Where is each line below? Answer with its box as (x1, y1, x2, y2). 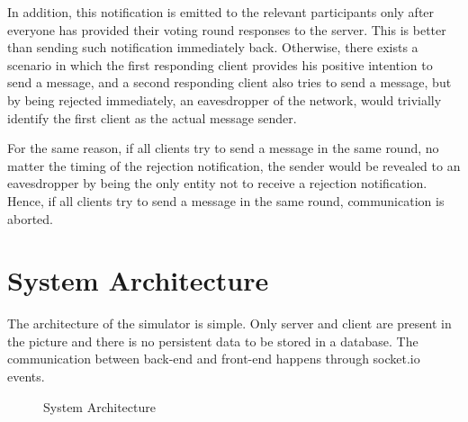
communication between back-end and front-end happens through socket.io (7, 349, 420, 368)
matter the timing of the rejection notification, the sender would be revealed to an (7, 156, 461, 175)
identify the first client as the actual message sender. (7, 108, 297, 127)
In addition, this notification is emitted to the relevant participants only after (7, 3, 435, 21)
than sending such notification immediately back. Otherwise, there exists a (7, 38, 418, 57)
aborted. (7, 209, 54, 228)
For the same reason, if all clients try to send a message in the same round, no (7, 139, 439, 157)
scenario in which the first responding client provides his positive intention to (7, 55, 433, 74)
